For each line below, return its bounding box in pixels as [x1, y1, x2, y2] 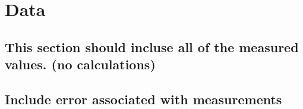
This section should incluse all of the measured [5, 37, 299, 56]
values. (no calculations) [5, 55, 156, 73]
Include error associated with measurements [5, 89, 282, 108]
